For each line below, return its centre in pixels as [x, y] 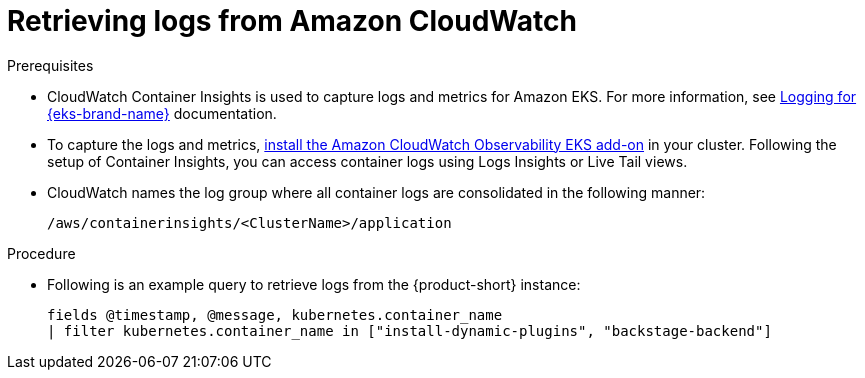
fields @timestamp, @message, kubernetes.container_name [275, 314]
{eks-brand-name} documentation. [162, 113]
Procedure [41, 253]
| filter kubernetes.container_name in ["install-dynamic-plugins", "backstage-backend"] [409, 330]
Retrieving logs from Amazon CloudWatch [292, 21]
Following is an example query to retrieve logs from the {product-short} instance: [314, 284]
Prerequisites [50, 65]
